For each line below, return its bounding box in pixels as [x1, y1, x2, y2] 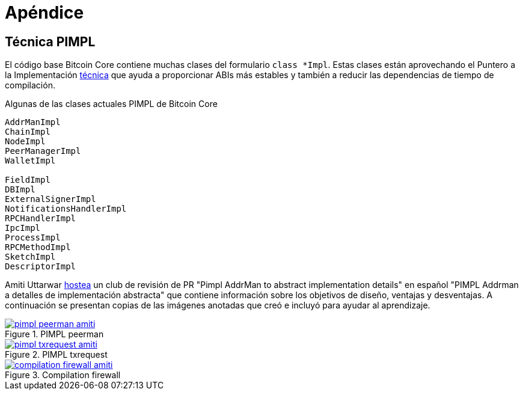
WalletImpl [5, 156, 56, 166]
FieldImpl [5, 175, 50, 185]
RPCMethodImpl [5, 242, 71, 253]
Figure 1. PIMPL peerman [5, 329, 104, 340]
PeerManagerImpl [5, 146, 81, 156]
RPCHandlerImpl [5, 213, 76, 224]
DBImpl [5, 185, 35, 195]
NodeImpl [5, 136, 46, 147]
